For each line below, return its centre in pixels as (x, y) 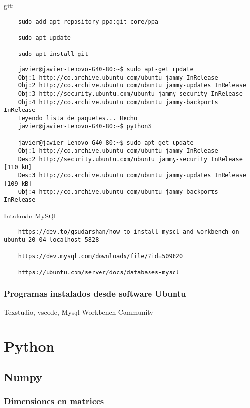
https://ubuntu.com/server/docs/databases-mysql (99, 272)
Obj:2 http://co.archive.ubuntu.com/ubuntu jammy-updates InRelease (132, 86)
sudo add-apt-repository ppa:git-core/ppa (88, 21)
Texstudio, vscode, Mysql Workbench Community (79, 312)
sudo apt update (44, 38)
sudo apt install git (53, 54)
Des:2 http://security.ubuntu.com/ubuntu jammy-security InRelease (130, 159)
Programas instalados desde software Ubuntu (95, 293)
